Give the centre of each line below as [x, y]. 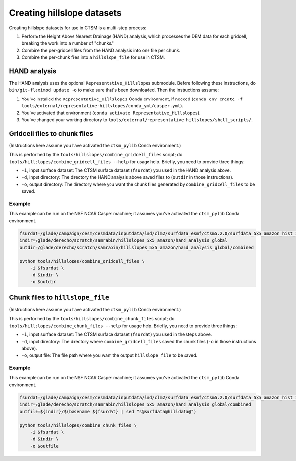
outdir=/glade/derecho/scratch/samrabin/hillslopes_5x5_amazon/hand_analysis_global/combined [137, 247]
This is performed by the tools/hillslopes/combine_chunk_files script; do [92, 319]
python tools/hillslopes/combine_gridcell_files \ [82, 261]
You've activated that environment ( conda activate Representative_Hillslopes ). [111, 113]
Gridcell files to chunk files [51, 134]
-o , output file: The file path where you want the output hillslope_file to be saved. [110, 355]
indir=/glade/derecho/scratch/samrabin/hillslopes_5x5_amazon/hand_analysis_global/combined [135, 405]
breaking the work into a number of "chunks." [68, 43]
